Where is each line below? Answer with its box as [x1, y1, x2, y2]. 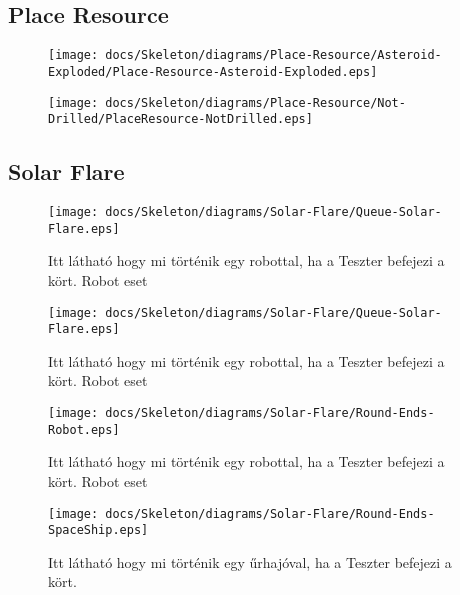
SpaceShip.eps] [48, 523, 149, 538]
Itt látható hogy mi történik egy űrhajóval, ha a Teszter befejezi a [48, 551, 452, 572]
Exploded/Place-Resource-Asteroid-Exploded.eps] [48, 64, 378, 79]
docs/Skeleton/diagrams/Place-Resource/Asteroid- [105, 48, 442, 63]
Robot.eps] [48, 422, 120, 437]
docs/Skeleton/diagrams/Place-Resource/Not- [105, 95, 406, 110]
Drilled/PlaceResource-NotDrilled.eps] [48, 112, 313, 127]
